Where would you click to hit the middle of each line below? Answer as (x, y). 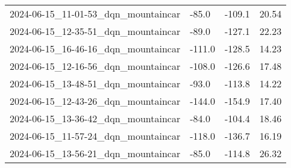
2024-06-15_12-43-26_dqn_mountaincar (95, 101)
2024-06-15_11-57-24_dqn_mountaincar (95, 136)
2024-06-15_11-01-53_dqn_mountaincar (95, 14)
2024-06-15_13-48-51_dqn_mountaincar (95, 83)
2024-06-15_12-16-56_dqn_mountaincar (95, 66)
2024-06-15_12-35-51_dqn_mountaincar (95, 31)
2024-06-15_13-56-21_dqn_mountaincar (95, 153)
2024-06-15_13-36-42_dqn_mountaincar (95, 118)
